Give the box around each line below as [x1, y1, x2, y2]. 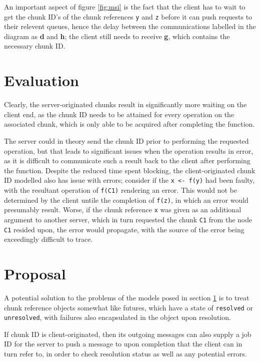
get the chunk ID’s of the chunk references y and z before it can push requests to [4, 11, 252, 22]
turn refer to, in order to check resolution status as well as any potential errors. [4, 348, 247, 359]
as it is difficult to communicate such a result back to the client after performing [4, 155, 250, 166]
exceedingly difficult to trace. [4, 234, 93, 244]
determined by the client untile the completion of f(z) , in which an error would [4, 194, 248, 205]
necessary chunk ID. [4, 41, 65, 51]
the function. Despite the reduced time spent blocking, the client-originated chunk [4, 165, 255, 175]
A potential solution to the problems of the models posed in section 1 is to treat [4, 292, 249, 302]
